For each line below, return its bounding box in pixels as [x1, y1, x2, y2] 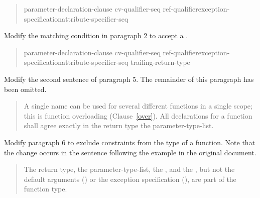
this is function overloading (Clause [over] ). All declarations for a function [24, 110, 252, 121]
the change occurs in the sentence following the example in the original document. [4, 147, 256, 157]
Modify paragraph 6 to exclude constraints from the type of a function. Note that [4, 137, 255, 147]
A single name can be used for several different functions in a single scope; [24, 101, 252, 111]
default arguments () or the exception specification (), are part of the [24, 173, 236, 184]
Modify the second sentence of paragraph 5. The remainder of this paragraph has [4, 73, 254, 84]
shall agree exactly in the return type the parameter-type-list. [24, 120, 214, 131]
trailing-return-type [131, 57, 190, 67]
